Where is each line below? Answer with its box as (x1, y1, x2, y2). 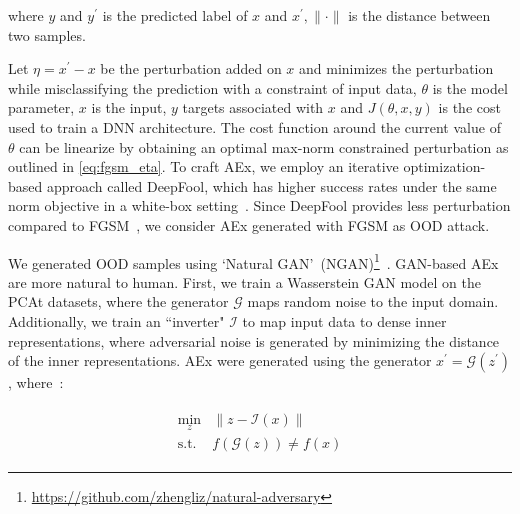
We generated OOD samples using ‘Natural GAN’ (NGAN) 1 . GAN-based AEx (8, 249, 499, 273)
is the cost (438, 97, 501, 118)
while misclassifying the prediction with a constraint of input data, (8, 77, 417, 98)
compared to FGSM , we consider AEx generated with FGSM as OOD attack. (8, 214, 490, 235)
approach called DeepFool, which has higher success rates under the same (46, 175, 497, 196)
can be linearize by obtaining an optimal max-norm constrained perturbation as (19, 136, 509, 157)
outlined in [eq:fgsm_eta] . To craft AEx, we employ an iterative (8, 156, 399, 177)
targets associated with (182, 97, 324, 118)
